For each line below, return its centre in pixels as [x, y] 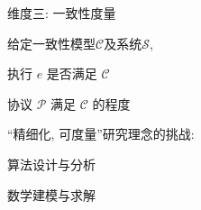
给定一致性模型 [51, 43]
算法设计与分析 [51, 164]
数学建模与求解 [51, 194]
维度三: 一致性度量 [62, 13]
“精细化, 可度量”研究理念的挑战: [101, 134]
